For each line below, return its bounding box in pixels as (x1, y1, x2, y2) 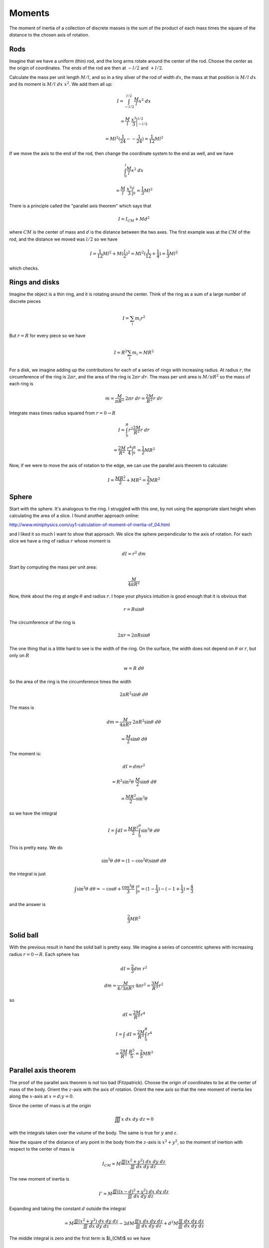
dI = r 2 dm (122, 550, 146, 557)
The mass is (9, 704, 34, 711)
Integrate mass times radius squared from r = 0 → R (9, 410, 116, 416)
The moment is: (9, 750, 42, 756)
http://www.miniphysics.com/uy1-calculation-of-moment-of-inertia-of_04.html (9, 522, 170, 528)
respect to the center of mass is (9, 1146, 75, 1152)
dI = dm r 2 (123, 763, 145, 769)
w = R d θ (124, 665, 144, 671)
